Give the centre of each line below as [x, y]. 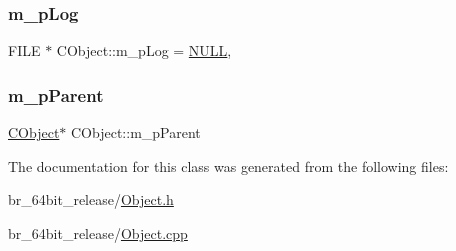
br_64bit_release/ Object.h [91, 199]
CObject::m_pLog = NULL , [144, 50]
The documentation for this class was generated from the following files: [228, 165]
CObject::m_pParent [136, 132]
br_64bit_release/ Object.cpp [98, 232]
